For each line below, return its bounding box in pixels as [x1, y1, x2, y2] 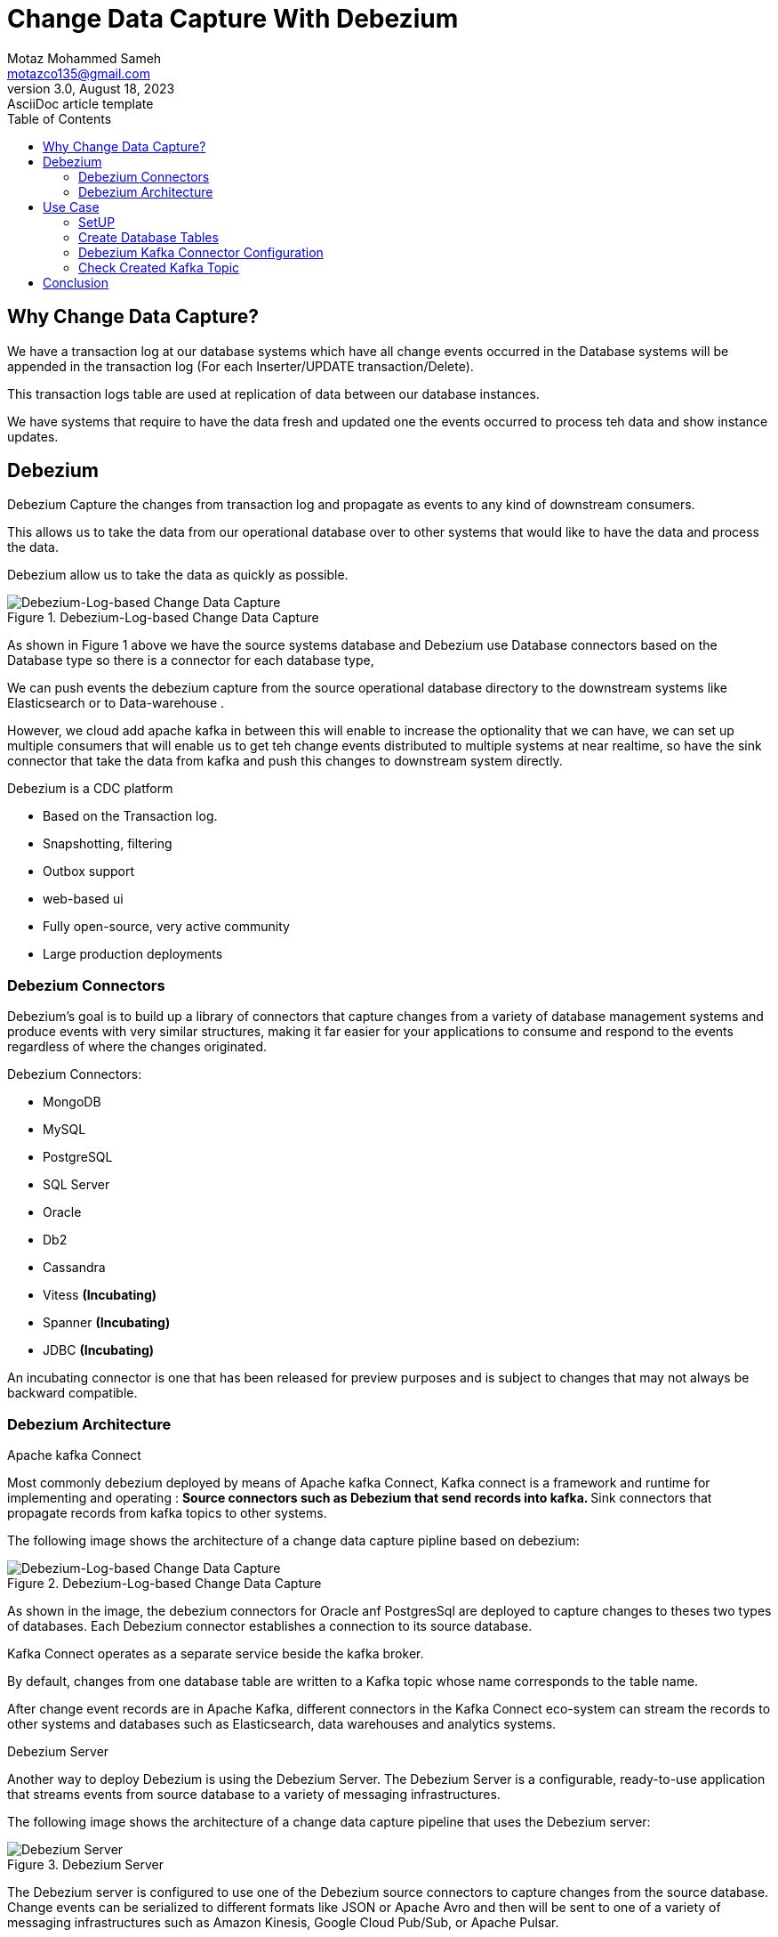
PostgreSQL [43, 1149, 113, 1165]
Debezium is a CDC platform [7, 781, 173, 797]
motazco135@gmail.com [7, 65, 150, 81]
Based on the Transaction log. [43, 808, 218, 824]
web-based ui [43, 891, 124, 907]
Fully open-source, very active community [43, 919, 290, 935]
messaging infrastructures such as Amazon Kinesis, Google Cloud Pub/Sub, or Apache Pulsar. [7, 1914, 559, 1930]
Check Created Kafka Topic [78, 259, 240, 275]
